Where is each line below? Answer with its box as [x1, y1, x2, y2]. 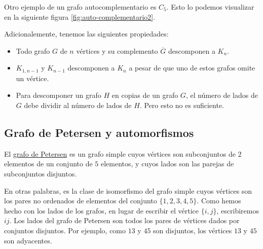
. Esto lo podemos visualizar [166, 2, 254, 12]
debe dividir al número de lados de [24, 100, 132, 111]
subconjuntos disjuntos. [4, 168, 77, 179]
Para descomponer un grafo [16, 90, 101, 100]
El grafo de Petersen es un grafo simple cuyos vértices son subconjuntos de [4, 148, 236, 159]
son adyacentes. [4, 235, 52, 245]
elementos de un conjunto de [4, 158, 93, 169]
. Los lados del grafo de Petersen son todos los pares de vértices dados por [9, 215, 240, 226]
